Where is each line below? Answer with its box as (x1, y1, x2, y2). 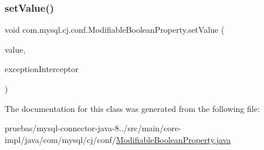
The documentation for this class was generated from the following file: (5, 102, 260, 114)
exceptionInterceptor (5, 63, 79, 75)
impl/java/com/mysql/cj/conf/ (5, 133, 116, 145)
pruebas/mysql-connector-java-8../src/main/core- (5, 122, 181, 134)
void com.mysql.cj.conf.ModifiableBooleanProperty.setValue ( (5, 23, 225, 36)
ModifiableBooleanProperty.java (116, 133, 231, 145)
